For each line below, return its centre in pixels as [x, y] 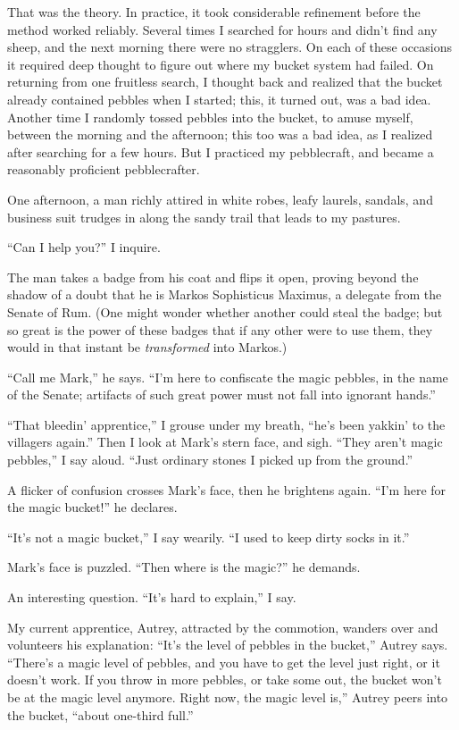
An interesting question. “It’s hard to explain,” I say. [152, 597]
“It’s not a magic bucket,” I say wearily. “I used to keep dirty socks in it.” [209, 537]
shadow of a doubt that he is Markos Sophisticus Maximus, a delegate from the [225, 294]
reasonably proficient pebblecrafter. [104, 169]
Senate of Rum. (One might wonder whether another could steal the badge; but [225, 311]
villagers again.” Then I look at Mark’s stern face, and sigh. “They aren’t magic [225, 442]
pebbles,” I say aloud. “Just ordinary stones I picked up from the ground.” [210, 460]
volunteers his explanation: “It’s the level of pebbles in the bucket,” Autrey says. [228, 645]
